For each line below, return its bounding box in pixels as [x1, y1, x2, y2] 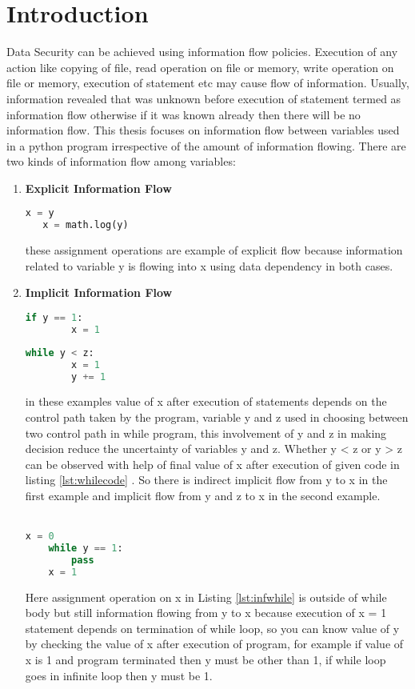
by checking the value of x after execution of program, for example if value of [25, 635, 404, 652]
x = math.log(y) [42, 219, 129, 231]
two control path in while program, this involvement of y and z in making [25, 424, 387, 441]
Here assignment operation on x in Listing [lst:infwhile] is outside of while [25, 588, 387, 605]
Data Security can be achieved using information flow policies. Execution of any [6, 43, 398, 60]
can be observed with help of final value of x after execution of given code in [25, 455, 400, 472]
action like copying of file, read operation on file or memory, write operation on [6, 58, 394, 75]
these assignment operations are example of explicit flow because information [25, 242, 403, 258]
